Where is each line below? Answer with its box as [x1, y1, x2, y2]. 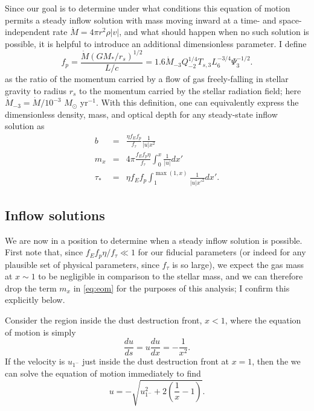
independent [5, 25, 50, 38]
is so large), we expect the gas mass [172, 258, 304, 270]
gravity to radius [5, 84, 67, 97]
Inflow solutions [5, 205, 105, 224]
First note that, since [5, 246, 83, 258]
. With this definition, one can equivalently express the [96, 96, 299, 109]
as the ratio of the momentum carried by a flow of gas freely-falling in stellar [5, 72, 289, 84]
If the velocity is [5, 355, 65, 368]
